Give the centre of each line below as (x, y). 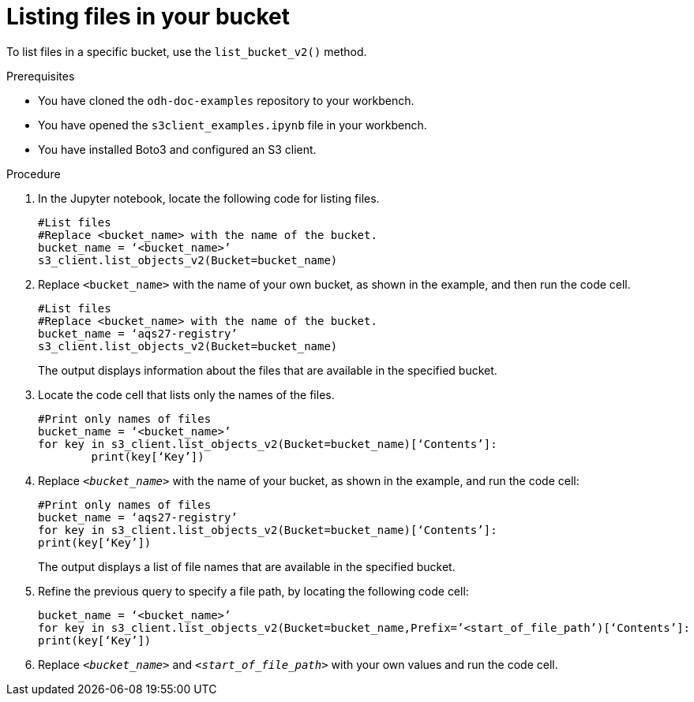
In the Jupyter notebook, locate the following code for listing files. (209, 198)
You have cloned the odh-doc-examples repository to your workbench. (226, 100)
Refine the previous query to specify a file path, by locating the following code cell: (253, 591)
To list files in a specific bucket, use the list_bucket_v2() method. (187, 51)
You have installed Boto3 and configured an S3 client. (177, 149)
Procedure (34, 174)
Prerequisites (41, 76)
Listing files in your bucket (148, 17)
